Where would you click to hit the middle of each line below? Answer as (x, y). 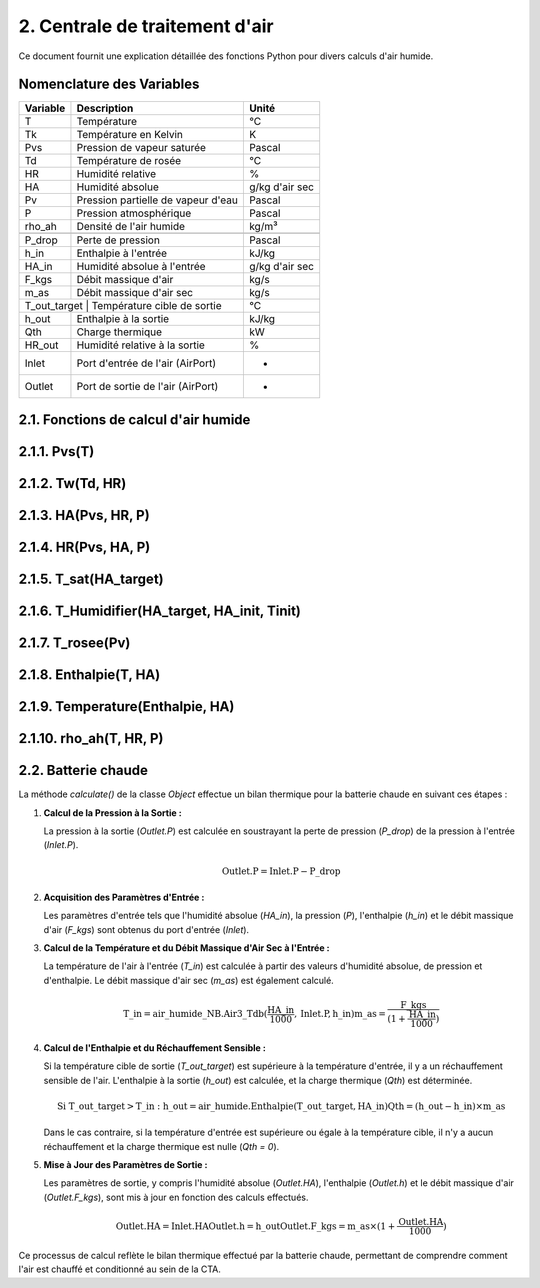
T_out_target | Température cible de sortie (123, 306)
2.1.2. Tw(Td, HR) (72, 483)
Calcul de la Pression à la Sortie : (112, 812)
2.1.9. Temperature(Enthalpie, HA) (126, 706)
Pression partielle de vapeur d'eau (157, 200)
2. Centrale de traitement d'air (146, 26)
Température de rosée (129, 161)
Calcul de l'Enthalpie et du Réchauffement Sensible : (155, 1047)
